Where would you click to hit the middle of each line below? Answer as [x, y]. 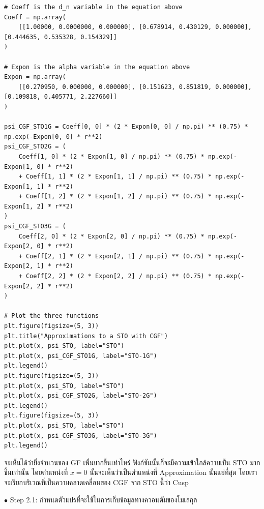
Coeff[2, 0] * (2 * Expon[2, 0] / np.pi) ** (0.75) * [111, 236]
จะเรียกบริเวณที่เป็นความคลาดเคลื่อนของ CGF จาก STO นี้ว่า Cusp [96, 482]
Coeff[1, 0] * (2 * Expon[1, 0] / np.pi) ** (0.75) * [111, 156]
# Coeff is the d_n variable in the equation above [93, 7]
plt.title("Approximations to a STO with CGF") [86, 336]
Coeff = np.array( [35, 17]
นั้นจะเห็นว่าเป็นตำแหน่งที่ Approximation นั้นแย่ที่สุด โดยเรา [173, 472]
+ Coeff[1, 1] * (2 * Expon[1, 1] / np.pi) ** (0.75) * [115, 177]
